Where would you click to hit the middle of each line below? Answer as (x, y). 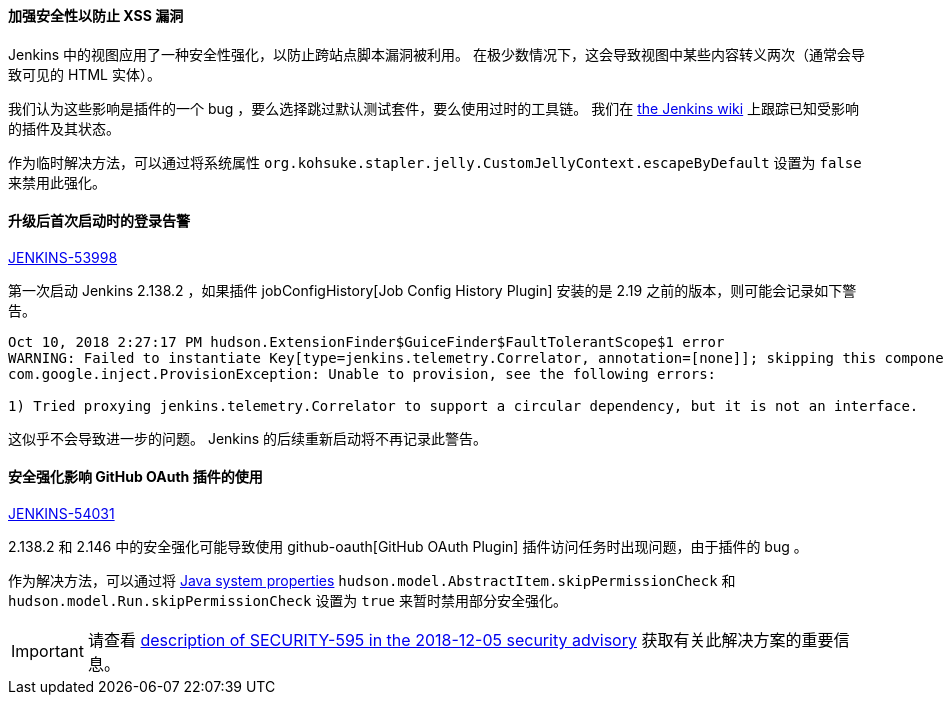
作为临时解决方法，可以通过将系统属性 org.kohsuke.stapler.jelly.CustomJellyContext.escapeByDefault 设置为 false (435, 162)
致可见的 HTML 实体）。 (84, 74)
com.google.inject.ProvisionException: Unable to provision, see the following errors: (362, 373)
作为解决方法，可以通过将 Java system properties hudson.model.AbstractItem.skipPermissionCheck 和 (372, 581)
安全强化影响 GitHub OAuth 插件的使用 (135, 477)
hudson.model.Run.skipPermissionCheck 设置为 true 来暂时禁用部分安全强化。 (287, 601)
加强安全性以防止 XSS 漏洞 (96, 15)
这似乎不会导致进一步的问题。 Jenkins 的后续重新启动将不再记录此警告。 (248, 438)
